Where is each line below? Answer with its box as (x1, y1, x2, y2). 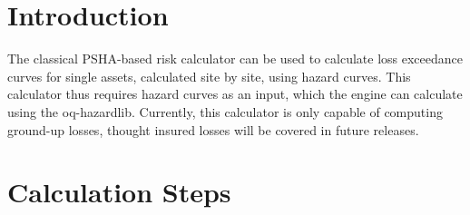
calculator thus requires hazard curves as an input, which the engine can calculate (7, 84, 463, 103)
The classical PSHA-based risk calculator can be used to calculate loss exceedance (7, 49, 464, 68)
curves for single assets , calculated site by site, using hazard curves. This (7, 66, 411, 85)
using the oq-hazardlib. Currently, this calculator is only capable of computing (7, 102, 443, 121)
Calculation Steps (7, 173, 231, 210)
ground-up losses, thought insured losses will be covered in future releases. (7, 120, 419, 139)
